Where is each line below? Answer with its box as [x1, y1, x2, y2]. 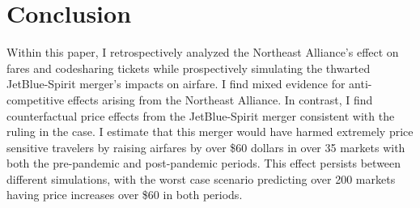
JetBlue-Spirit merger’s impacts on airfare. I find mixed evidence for [6, 75, 346, 92]
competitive [6, 91, 65, 108]
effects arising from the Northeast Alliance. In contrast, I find [67, 91, 373, 108]
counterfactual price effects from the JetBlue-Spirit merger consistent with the [6, 107, 395, 124]
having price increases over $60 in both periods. [6, 186, 243, 203]
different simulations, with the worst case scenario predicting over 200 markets [6, 170, 396, 187]
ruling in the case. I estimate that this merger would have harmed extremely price [6, 123, 414, 140]
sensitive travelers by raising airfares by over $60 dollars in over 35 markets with [6, 138, 405, 155]
